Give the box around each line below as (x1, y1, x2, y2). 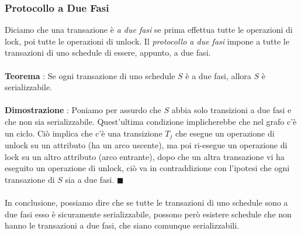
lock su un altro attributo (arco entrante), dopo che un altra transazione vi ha (5, 150, 285, 162)
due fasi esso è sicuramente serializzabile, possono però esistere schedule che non (5, 207, 292, 220)
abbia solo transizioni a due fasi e (171, 104, 292, 116)
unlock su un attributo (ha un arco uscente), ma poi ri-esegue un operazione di (5, 139, 288, 151)
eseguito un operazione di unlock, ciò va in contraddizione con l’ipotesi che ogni (5, 162, 290, 174)
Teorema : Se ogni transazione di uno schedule (5, 69, 175, 81)
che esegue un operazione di (175, 127, 275, 139)
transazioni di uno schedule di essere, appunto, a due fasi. (5, 46, 211, 59)
